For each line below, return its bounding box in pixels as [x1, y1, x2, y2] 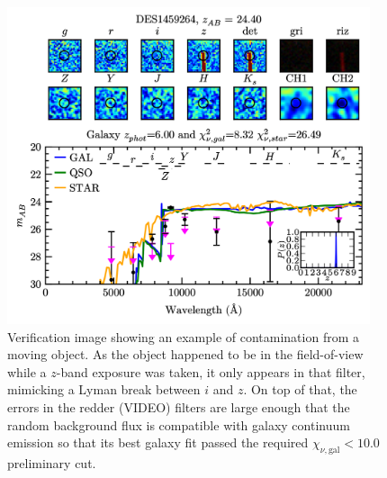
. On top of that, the [243, 380, 357, 399]
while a [7, 362, 47, 381]
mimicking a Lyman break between [7, 380, 201, 399]
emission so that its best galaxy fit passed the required [7, 433, 309, 452]
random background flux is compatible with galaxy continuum [7, 415, 350, 434]
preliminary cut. [7, 454, 96, 472]
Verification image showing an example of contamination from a [7, 327, 359, 346]
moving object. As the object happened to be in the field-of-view [7, 345, 364, 364]
